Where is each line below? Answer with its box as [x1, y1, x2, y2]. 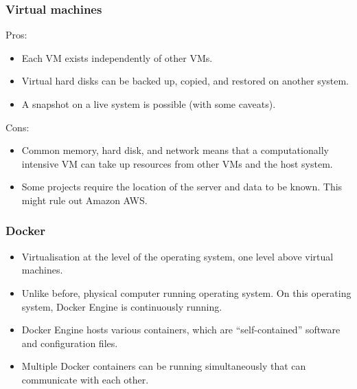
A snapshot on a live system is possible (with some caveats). [21, 97, 276, 111]
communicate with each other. [21, 372, 149, 386]
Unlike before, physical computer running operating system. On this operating [21, 285, 352, 300]
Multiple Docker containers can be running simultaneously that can [21, 359, 306, 373]
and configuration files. [21, 335, 118, 350]
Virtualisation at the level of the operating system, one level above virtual [21, 249, 334, 263]
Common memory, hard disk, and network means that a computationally [21, 143, 329, 157]
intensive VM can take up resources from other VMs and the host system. [21, 156, 333, 170]
